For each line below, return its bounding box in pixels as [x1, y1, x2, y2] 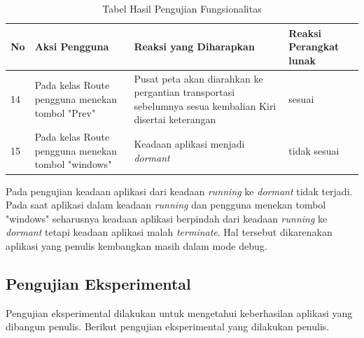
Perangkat [288, 39, 339, 54]
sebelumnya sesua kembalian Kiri [134, 98, 276, 113]
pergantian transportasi [134, 85, 235, 99]
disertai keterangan [134, 112, 216, 127]
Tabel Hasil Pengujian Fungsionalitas [102, 1, 262, 15]
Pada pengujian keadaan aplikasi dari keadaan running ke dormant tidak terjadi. [6, 183, 353, 198]
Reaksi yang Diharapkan [134, 39, 255, 54]
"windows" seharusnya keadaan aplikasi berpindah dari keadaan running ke [6, 211, 328, 225]
